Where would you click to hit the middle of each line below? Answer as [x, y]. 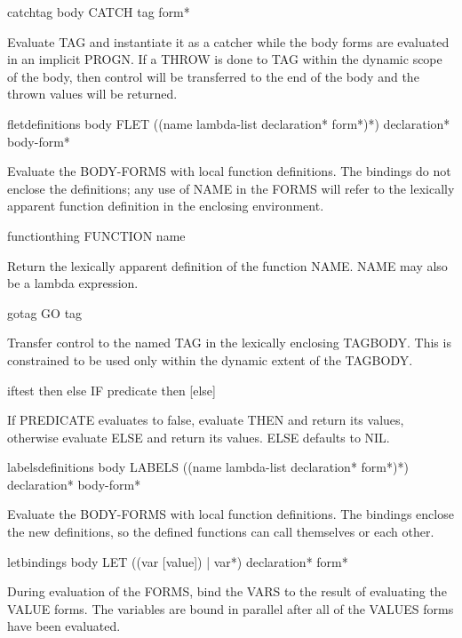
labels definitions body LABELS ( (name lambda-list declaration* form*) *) [208, 467]
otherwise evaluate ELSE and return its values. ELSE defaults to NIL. [199, 437]
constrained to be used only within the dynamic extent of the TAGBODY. [210, 359]
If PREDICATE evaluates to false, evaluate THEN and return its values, [206, 420]
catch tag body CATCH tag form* [99, 12]
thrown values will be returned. [92, 94]
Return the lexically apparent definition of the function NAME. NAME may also [227, 265]
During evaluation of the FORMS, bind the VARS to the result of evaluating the [227, 591]
